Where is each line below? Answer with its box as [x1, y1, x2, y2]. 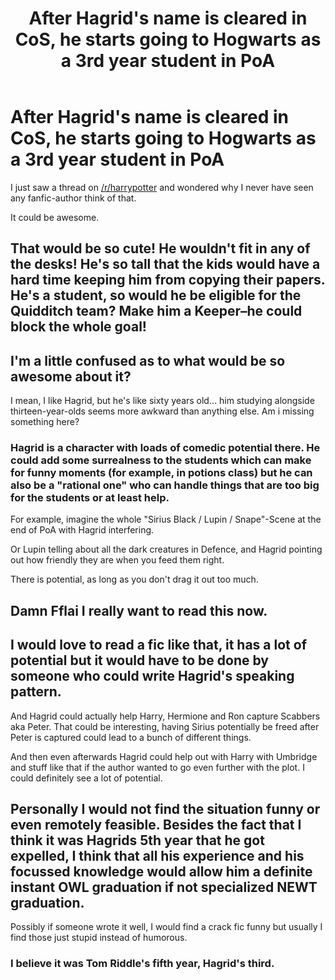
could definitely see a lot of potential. [10, 772, 163, 784]
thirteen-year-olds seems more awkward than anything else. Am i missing [10, 405, 315, 417]
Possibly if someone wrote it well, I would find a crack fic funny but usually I [10, 921, 323, 933]
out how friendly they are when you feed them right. [10, 554, 225, 566]
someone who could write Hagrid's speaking [10, 668, 295, 685]
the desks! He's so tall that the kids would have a [10, 256, 321, 273]
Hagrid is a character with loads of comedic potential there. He [10, 441, 321, 455]
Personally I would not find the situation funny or [10, 801, 321, 818]
